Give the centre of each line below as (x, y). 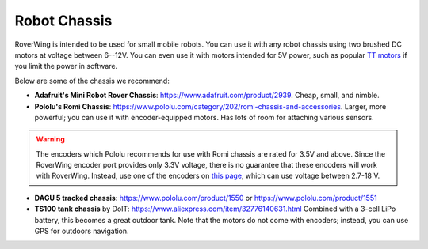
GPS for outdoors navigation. (82, 231)
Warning (50, 139)
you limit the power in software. (66, 66)
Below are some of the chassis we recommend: (92, 81)
